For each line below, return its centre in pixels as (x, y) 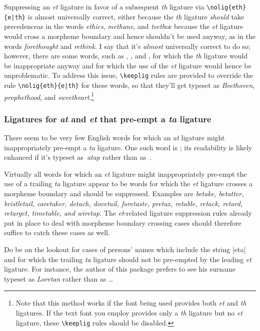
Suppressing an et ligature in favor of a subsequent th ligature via (104, 6)
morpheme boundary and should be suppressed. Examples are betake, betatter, (124, 193)
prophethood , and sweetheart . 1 (49, 96)
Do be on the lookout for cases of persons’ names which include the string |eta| (125, 249)
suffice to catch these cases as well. (57, 232)
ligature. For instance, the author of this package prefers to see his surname (120, 269)
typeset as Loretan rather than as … (59, 278)
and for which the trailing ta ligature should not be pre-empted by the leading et (128, 259)
